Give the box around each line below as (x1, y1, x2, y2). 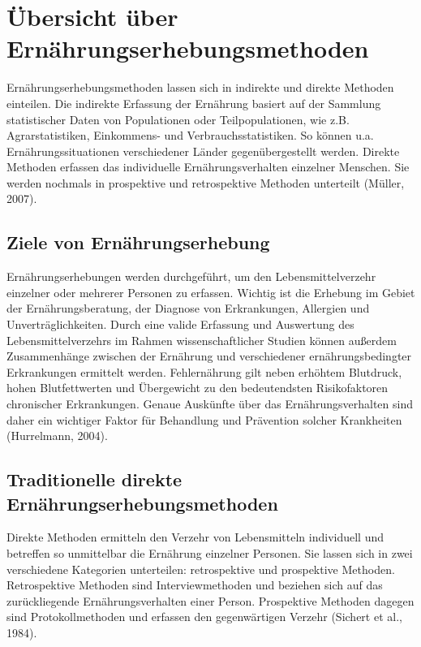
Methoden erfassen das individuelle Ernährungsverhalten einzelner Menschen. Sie (6, 158, 410, 175)
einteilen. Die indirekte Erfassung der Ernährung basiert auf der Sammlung (6, 94, 381, 111)
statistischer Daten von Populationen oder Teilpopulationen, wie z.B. (6, 110, 350, 127)
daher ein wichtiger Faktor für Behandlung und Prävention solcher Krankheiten (6, 411, 402, 428)
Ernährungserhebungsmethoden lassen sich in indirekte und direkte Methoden (6, 79, 394, 96)
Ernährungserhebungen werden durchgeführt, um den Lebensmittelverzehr (6, 268, 376, 285)
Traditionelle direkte (6, 467, 183, 492)
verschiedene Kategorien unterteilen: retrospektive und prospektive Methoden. (6, 560, 395, 577)
